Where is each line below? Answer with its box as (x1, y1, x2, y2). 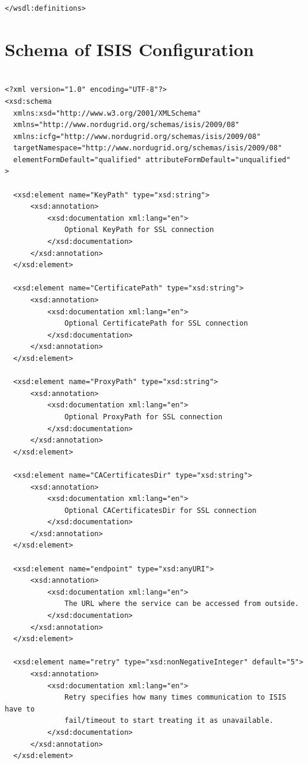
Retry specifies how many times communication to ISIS (64, 693, 287, 702)
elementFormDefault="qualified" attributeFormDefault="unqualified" (13, 155, 291, 164)
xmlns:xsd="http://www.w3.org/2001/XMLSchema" (13, 109, 201, 117)
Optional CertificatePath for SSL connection (64, 319, 248, 328)
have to (5, 704, 35, 713)
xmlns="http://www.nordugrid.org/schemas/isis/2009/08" (13, 120, 239, 129)
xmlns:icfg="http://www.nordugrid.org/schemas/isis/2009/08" (13, 132, 261, 141)
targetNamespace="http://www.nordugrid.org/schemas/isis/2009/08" (13, 144, 282, 153)
